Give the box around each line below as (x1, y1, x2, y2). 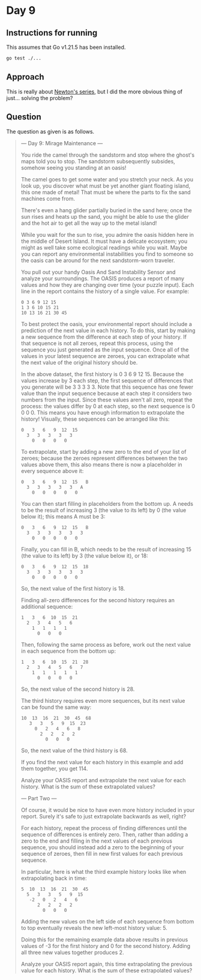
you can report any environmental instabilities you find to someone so (20, 250, 194, 257)
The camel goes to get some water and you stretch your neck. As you (20, 175, 194, 183)
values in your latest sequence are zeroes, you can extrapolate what (20, 352, 190, 359)
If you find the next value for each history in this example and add (20, 758, 184, 765)
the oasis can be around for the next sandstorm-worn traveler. (20, 257, 175, 264)
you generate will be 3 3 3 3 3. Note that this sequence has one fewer (20, 383, 194, 391)
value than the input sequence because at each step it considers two (20, 389, 192, 397)
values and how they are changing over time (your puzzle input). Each (20, 281, 194, 288)
